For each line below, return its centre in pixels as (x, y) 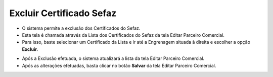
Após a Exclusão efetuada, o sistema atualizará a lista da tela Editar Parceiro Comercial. (113, 58)
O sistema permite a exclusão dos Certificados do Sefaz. (81, 28)
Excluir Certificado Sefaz (63, 13)
